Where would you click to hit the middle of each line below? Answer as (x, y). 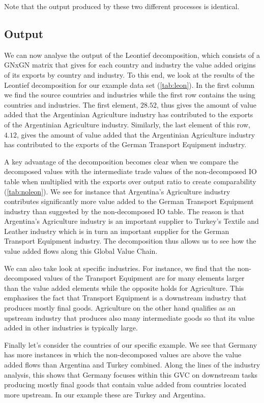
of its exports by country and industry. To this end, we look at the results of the (129, 74)
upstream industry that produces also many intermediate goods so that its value (129, 317)
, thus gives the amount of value (207, 104)
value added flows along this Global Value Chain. (81, 251)
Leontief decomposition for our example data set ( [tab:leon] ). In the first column (129, 85)
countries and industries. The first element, (71, 104)
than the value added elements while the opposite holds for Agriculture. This (124, 288)
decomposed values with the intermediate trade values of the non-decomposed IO (130, 171)
